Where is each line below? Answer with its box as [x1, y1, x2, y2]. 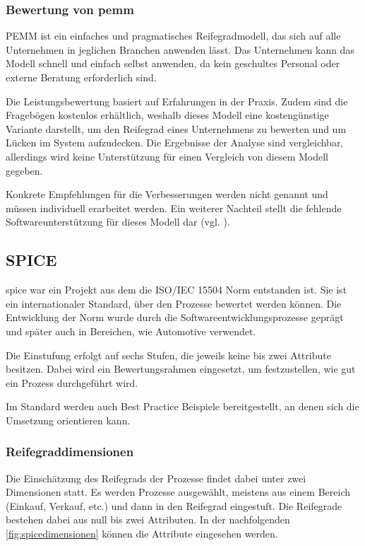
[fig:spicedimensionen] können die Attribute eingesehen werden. [6, 526, 278, 541]
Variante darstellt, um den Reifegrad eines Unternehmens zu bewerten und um [6, 121, 347, 136]
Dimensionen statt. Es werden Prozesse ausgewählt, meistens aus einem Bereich [6, 484, 350, 499]
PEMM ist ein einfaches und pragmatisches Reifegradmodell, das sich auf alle [6, 28, 341, 43]
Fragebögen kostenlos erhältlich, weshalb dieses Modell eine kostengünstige [6, 108, 329, 122]
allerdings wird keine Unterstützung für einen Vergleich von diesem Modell [6, 149, 329, 163]
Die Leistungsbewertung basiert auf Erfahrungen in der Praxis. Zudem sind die [6, 93, 348, 108]
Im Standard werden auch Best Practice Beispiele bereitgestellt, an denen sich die [6, 399, 359, 414]
